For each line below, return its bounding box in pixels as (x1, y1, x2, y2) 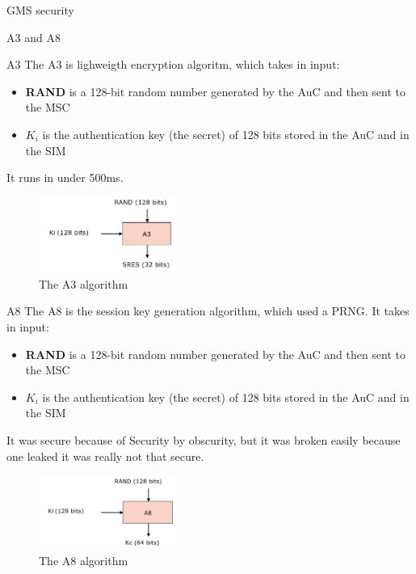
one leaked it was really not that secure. (6, 447, 204, 464)
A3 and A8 (6, 28, 61, 45)
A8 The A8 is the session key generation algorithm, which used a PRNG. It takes (6, 302, 410, 319)
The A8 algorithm (39, 552, 128, 569)
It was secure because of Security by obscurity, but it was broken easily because (6, 431, 401, 448)
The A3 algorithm (39, 275, 128, 292)
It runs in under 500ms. (6, 169, 124, 186)
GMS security (6, 2, 74, 18)
